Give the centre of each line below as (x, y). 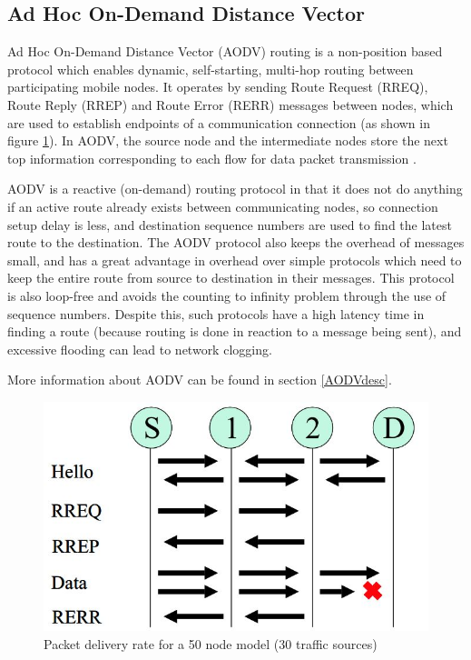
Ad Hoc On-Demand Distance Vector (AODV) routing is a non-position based (225, 51)
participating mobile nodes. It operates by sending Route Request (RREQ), (218, 87)
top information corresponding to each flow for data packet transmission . (212, 158)
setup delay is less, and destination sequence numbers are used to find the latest (230, 224)
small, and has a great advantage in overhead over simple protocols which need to (235, 260)
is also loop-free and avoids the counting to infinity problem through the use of (227, 295)
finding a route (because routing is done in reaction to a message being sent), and (235, 331)
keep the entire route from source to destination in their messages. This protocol (231, 278)
